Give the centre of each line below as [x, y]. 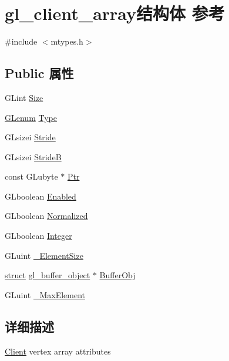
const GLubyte [31, 176]
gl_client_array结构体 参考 [115, 13]
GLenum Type [31, 117]
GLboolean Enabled [41, 196]
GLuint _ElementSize [44, 255]
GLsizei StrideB [33, 156]
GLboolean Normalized [46, 216]
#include [21, 41]
